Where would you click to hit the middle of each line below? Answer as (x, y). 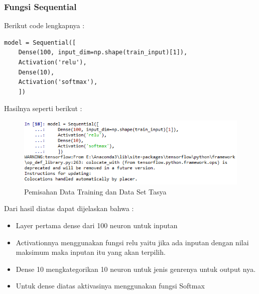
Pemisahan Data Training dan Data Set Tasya (95, 191)
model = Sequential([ (40, 42)
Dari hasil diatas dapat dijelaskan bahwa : (69, 208)
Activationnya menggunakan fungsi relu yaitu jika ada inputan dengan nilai (132, 242)
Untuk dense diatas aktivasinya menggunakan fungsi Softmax (110, 286)
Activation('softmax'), (58, 82)
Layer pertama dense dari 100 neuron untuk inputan (97, 225)
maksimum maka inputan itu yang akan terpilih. (91, 252)
